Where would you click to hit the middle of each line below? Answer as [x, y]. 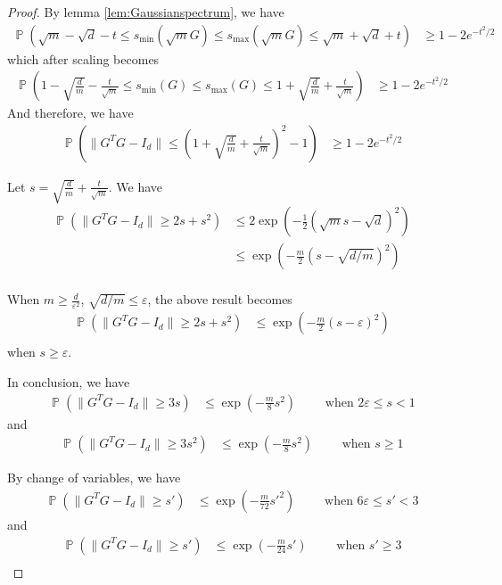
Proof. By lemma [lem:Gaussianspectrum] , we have [146, 12]
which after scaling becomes [83, 58]
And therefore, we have [70, 113]
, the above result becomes [220, 299]
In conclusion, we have [69, 382]
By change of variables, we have [94, 478]
